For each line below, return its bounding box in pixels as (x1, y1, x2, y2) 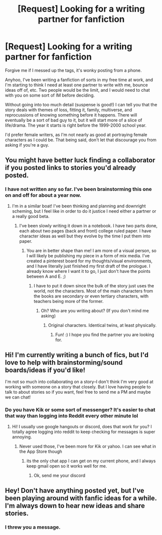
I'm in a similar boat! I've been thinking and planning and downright (12, 203, 146, 209)
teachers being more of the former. (33, 298, 104, 304)
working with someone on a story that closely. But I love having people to (5, 384, 151, 390)
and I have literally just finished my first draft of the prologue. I (26, 263, 151, 269)
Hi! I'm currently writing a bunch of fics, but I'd (5, 351, 149, 359)
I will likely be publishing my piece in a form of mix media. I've (26, 252, 150, 258)
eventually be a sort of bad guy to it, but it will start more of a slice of (5, 117, 143, 123)
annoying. (12, 434, 32, 440)
